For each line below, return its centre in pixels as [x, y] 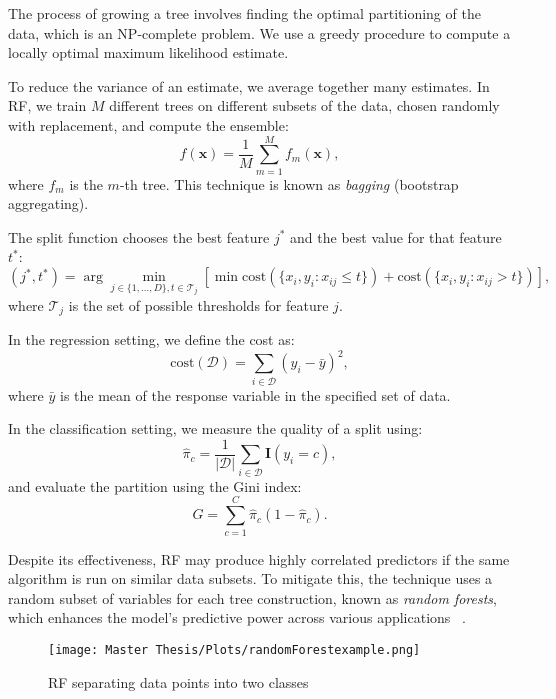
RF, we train [47, 105]
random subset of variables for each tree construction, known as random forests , [252, 597]
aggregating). [48, 203]
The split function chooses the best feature [139, 236]
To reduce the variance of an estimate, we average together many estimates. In [249, 85]
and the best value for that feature [396, 236]
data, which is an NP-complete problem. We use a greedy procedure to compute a [259, 32]
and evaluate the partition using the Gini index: [155, 485]
